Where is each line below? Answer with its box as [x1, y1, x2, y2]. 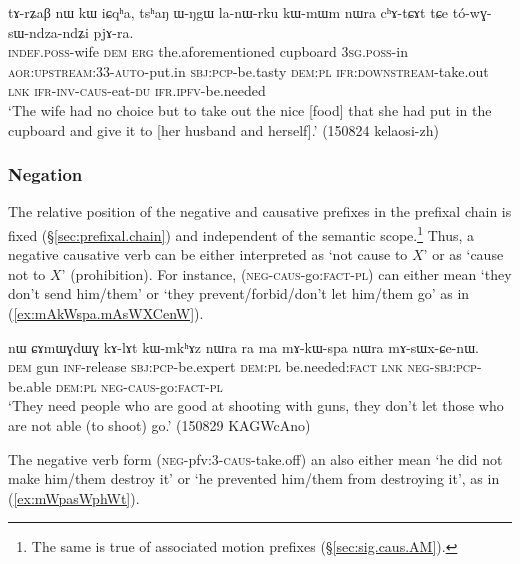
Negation [8, 162, 83, 187]
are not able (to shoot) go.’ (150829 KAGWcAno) [8, 414, 311, 435]
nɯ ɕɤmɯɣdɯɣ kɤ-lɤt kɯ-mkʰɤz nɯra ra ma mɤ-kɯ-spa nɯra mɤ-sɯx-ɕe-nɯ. [8, 336, 479, 357]
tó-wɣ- [452, 2, 492, 22]
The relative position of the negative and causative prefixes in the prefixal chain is [8, 201, 512, 222]
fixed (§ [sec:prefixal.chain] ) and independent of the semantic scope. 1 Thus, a [8, 221, 475, 245]
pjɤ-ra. [93, 21, 134, 42]
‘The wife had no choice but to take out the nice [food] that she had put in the [8, 99, 492, 120]
